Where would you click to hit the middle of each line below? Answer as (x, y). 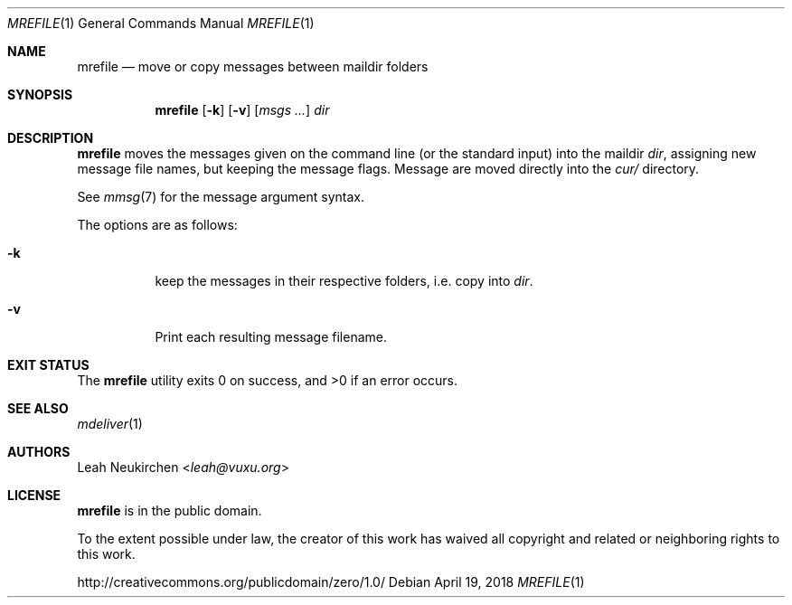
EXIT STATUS (48, 365)
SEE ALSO (38, 408)
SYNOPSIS (40, 95)
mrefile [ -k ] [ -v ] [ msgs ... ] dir (242, 110)
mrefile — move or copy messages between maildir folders (253, 66)
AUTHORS (39, 452)
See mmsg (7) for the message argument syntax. (221, 197)
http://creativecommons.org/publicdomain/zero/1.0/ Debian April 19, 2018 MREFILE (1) (331, 582)
